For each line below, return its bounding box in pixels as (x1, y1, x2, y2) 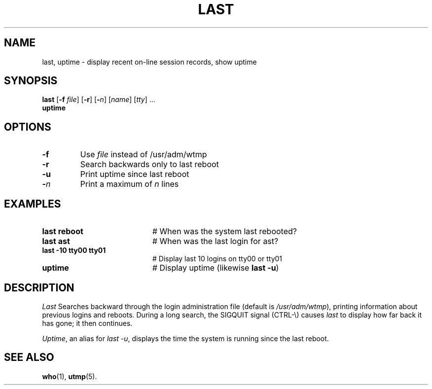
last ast (42, 236, 70, 247)
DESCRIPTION (4, 281, 74, 294)
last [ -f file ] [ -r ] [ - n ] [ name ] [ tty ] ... (42, 95, 155, 104)
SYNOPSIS (4, 74, 58, 87)
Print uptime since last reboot (80, 169, 189, 179)
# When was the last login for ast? (152, 236, 279, 247)
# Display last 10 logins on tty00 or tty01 (152, 254, 283, 263)
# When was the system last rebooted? (152, 226, 297, 237)
